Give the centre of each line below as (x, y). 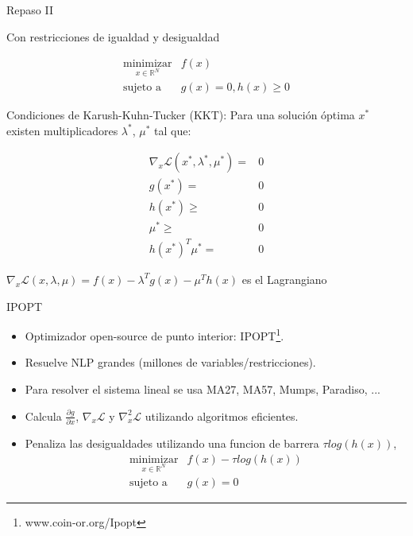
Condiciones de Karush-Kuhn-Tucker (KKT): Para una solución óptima (181, 115)
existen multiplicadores (62, 130)
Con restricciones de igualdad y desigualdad (113, 36)
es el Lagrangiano (284, 279)
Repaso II (30, 10)
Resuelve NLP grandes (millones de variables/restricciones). (170, 362)
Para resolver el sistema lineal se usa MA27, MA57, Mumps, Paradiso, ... (203, 388)
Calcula (43, 416)
